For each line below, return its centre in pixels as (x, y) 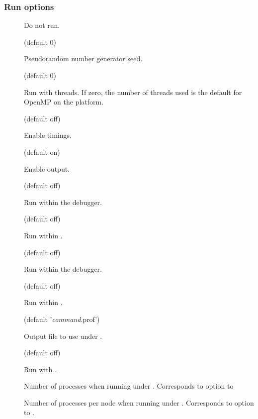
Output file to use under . (63, 336)
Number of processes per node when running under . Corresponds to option (139, 402)
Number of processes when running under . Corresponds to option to (129, 386)
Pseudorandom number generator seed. (83, 58)
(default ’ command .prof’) (62, 319)
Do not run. (42, 25)
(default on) (42, 152)
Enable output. (47, 168)
